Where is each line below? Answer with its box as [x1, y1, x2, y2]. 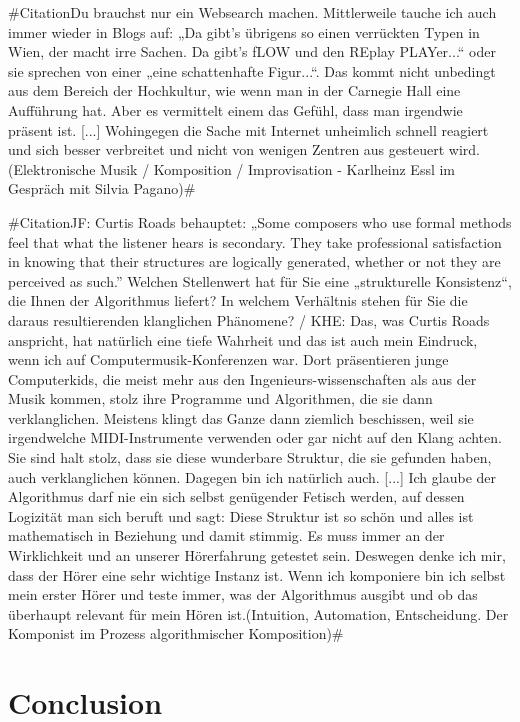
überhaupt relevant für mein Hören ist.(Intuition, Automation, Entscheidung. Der [8, 603, 509, 624]
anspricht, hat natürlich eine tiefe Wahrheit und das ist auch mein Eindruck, [8, 329, 478, 350]
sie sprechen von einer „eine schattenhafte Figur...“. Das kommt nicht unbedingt [8, 60, 496, 81]
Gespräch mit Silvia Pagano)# [8, 178, 196, 199]
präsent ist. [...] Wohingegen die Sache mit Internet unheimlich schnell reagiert [8, 119, 489, 140]
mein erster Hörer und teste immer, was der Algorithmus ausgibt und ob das [8, 584, 478, 605]
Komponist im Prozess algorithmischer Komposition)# [8, 623, 344, 644]
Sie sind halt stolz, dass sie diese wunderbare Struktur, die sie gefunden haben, [8, 447, 492, 468]
